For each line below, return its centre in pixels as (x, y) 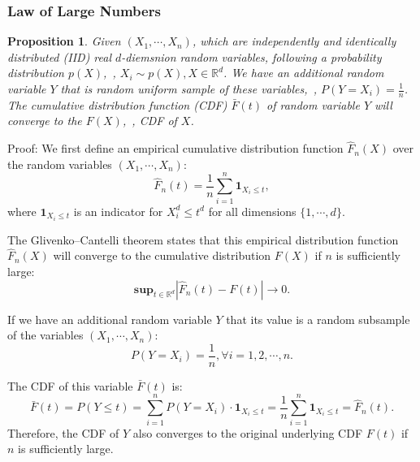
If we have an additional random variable (110, 319)
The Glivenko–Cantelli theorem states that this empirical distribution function (203, 239)
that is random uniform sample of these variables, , (189, 89)
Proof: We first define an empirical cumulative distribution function (175, 148)
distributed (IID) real (60, 56)
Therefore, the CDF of (63, 432)
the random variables (60, 164)
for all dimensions (252, 211)
